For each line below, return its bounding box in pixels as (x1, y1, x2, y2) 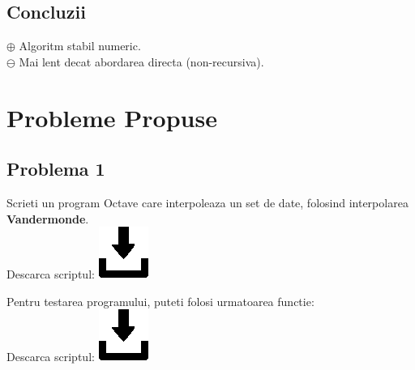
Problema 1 (6, 156, 105, 181)
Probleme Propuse (6, 100, 217, 134)
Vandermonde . (6, 210, 89, 227)
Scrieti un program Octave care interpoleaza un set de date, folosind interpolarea (6, 194, 409, 211)
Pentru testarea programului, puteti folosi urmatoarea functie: (6, 292, 314, 309)
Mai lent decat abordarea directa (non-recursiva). (19, 53, 264, 70)
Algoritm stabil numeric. (19, 37, 141, 54)
